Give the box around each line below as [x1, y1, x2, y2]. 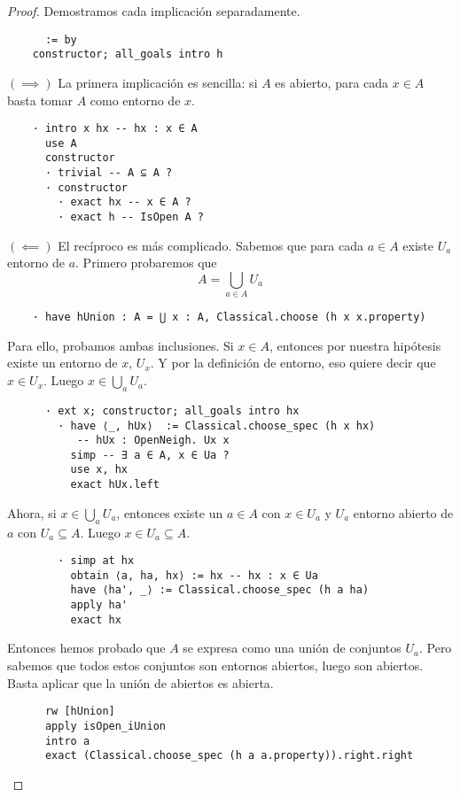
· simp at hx [58, 554, 135, 568]
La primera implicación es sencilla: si [58, 73, 258, 91]
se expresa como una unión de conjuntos [183, 638, 402, 657]
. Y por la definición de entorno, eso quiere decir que [150, 353, 436, 372]
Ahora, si [7, 503, 57, 522]
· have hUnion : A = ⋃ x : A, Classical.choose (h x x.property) [32, 311, 426, 324]
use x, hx [70, 463, 129, 476]
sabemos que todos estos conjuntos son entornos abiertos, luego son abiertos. [7, 656, 424, 675]
